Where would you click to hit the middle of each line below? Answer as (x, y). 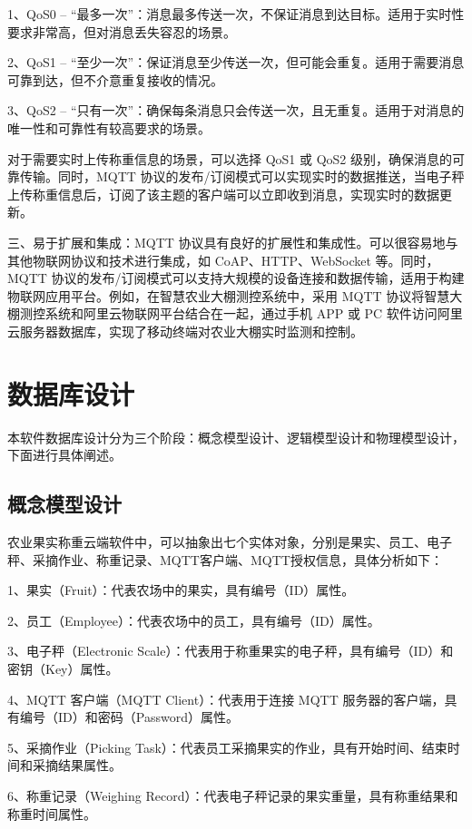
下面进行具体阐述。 (64, 455)
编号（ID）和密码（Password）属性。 (129, 717)
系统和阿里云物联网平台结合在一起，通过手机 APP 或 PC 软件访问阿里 (254, 313)
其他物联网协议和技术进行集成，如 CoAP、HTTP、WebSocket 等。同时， (223, 260)
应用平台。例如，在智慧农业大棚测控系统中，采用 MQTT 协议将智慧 (247, 295)
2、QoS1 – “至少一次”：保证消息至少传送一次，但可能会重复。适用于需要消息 (236, 62)
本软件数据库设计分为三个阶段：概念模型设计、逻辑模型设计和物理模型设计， (236, 437)
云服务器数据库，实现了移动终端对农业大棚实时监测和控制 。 (185, 331)
